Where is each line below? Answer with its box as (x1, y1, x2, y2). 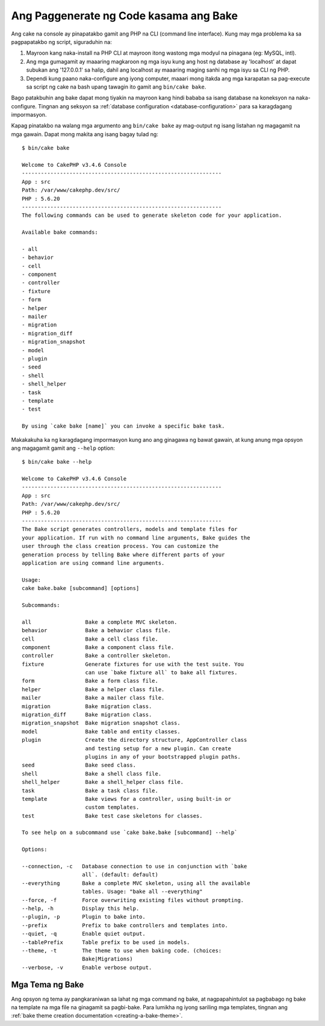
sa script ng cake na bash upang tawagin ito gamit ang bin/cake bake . (26, 83, 206, 90)
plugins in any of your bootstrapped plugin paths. (85, 753, 241, 760)
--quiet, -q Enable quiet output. (22, 930, 146, 937)
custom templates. (85, 804, 140, 811)
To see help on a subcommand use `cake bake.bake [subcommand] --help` (22, 829, 238, 836)
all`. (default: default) (82, 871, 159, 878)
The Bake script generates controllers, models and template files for (22, 526, 238, 533)
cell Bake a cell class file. (22, 635, 159, 642)
